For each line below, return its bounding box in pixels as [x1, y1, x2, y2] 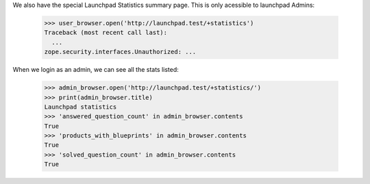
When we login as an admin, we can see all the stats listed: [12, 66, 180, 74]
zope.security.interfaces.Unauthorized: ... [44, 48, 197, 56]
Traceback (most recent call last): [44, 29, 168, 37]
